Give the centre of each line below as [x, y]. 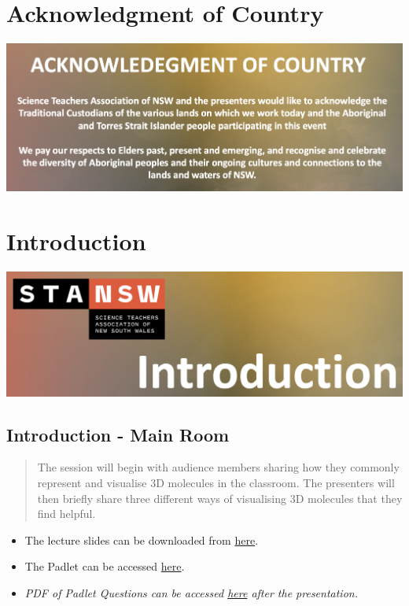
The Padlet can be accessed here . [105, 566]
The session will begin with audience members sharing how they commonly [218, 467]
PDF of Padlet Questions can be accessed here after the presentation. [191, 592]
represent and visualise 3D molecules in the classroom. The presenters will [216, 482]
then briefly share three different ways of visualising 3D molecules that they [220, 498]
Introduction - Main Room [118, 434]
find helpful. [66, 514]
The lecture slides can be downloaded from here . [142, 539]
